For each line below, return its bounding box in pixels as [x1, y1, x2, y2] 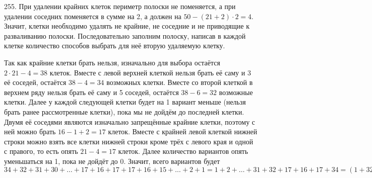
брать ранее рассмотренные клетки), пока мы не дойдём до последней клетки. [4, 106, 244, 117]
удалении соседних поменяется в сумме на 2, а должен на [4, 11, 181, 21]
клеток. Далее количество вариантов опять [118, 146, 248, 156]
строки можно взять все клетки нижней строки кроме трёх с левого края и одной [4, 136, 253, 146]
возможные [219, 86, 253, 97]
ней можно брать [4, 126, 56, 137]
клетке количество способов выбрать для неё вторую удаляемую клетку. [4, 40, 225, 51]
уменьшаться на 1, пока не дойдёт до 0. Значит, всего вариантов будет [4, 155, 220, 166]
